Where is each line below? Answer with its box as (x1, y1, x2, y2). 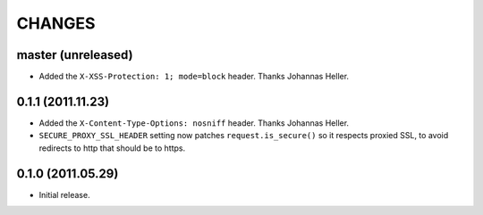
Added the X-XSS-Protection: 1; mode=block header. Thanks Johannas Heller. (38, 71, 349, 82)
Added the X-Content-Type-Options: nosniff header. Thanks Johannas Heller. (38, 117, 349, 128)
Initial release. (38, 189, 90, 200)
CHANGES (16, 13, 96, 33)
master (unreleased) (16, 47, 133, 62)
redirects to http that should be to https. (38, 143, 186, 153)
